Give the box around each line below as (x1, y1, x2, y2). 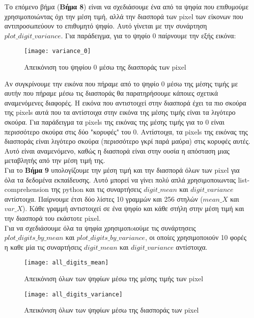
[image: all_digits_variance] (24, 291, 123, 298)
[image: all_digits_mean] (24, 259, 109, 266)
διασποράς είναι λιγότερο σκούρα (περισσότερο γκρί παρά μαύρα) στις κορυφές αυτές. (4, 136, 251, 146)
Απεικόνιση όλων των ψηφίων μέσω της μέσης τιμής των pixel (24, 273, 203, 283)
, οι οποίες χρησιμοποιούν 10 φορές (145, 232, 247, 242)
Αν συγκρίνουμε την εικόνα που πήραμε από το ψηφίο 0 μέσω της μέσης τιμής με (4, 78, 238, 88)
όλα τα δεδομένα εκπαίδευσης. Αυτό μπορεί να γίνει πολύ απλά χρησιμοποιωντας (4, 174, 236, 185)
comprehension (4, 184, 49, 194)
